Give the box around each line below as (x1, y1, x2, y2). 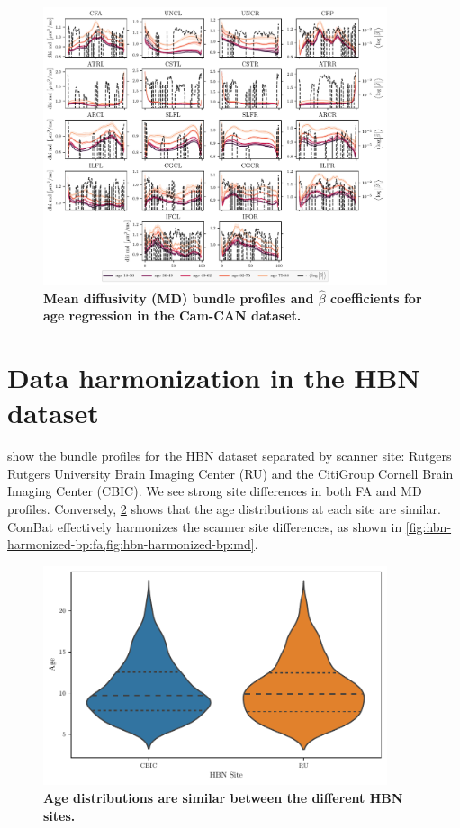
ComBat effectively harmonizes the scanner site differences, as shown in (7, 517, 402, 535)
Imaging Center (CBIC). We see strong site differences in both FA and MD (7, 481, 422, 500)
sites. (43, 805, 76, 824)
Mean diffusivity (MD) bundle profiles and (43, 288, 314, 307)
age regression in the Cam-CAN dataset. (43, 306, 302, 325)
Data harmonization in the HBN (7, 359, 420, 396)
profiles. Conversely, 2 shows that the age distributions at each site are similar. (7, 499, 441, 518)
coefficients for (330, 288, 422, 307)
